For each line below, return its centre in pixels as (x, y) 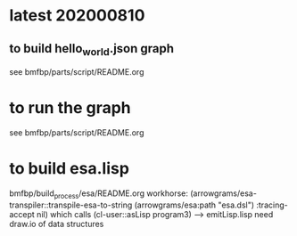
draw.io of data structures (57, 224)
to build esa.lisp (69, 169)
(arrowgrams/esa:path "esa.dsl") (194, 205)
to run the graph (70, 108)
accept (22, 214)
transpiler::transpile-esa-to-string (71, 205)
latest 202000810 (77, 16)
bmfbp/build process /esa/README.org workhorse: (99, 194)
